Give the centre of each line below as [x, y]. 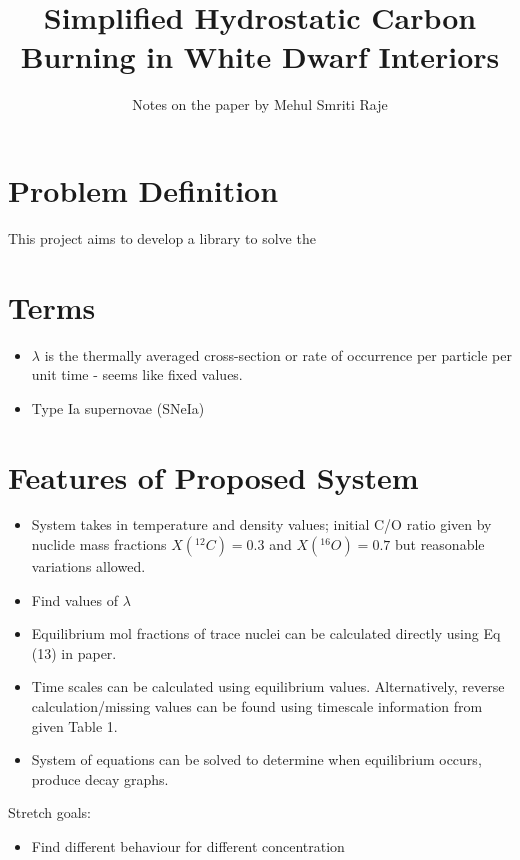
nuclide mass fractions [99, 544]
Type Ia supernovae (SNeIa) [118, 407]
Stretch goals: [49, 812]
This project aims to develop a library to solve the [162, 237]
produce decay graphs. [100, 778]
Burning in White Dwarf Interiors [260, 56]
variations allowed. [88, 566]
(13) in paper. [74, 652]
